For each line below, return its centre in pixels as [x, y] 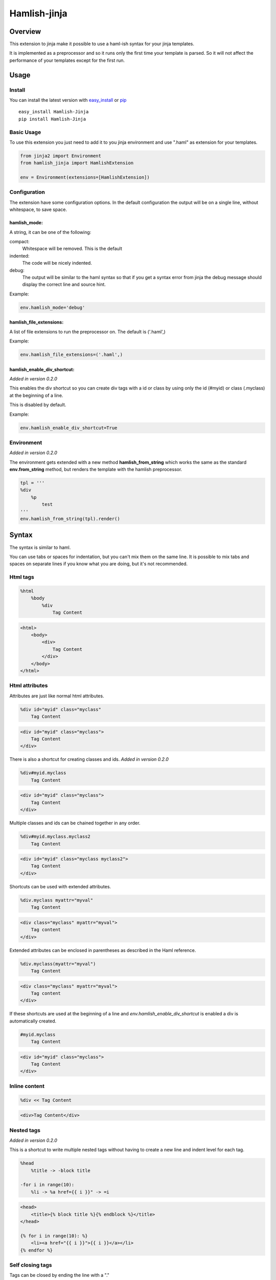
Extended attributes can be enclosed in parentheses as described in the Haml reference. [103, 950]
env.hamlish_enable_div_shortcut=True [69, 428]
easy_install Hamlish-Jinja [54, 112]
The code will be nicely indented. [57, 263]
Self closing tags [31, 1265]
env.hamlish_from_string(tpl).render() [70, 519]
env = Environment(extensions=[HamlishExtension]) [85, 177]
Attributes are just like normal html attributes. [57, 696]
